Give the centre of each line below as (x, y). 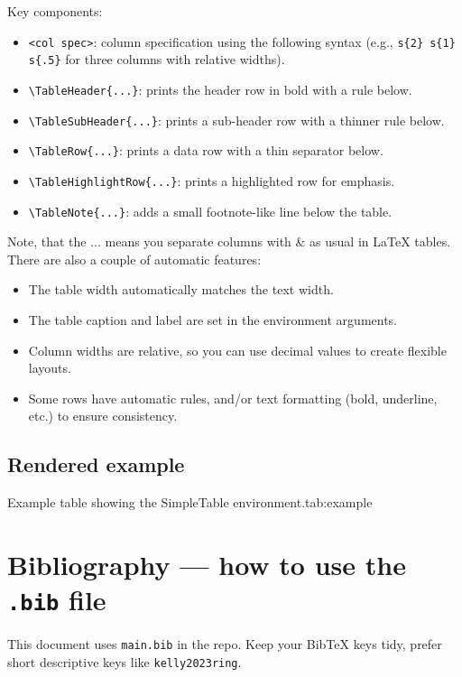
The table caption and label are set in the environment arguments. (213, 319)
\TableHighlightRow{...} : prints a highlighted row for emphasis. (212, 180)
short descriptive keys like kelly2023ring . (125, 661)
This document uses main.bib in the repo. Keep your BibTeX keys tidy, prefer (225, 644)
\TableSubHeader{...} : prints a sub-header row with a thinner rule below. (236, 120)
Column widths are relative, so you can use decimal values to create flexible (237, 350)
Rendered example (96, 464)
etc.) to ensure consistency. (103, 416)
